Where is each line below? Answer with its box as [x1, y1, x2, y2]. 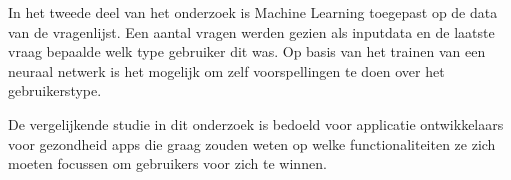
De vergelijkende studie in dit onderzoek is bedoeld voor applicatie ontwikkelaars [8, 113, 504, 134]
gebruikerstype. [8, 80, 102, 101]
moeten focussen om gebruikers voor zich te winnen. [8, 153, 327, 174]
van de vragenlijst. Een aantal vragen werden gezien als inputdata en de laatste [8, 21, 495, 42]
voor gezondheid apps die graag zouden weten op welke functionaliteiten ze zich [8, 133, 496, 154]
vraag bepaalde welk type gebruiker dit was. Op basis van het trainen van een [8, 41, 486, 62]
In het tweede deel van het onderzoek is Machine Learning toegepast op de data [8, 2, 498, 22]
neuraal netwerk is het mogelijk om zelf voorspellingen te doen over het [8, 60, 445, 81]
